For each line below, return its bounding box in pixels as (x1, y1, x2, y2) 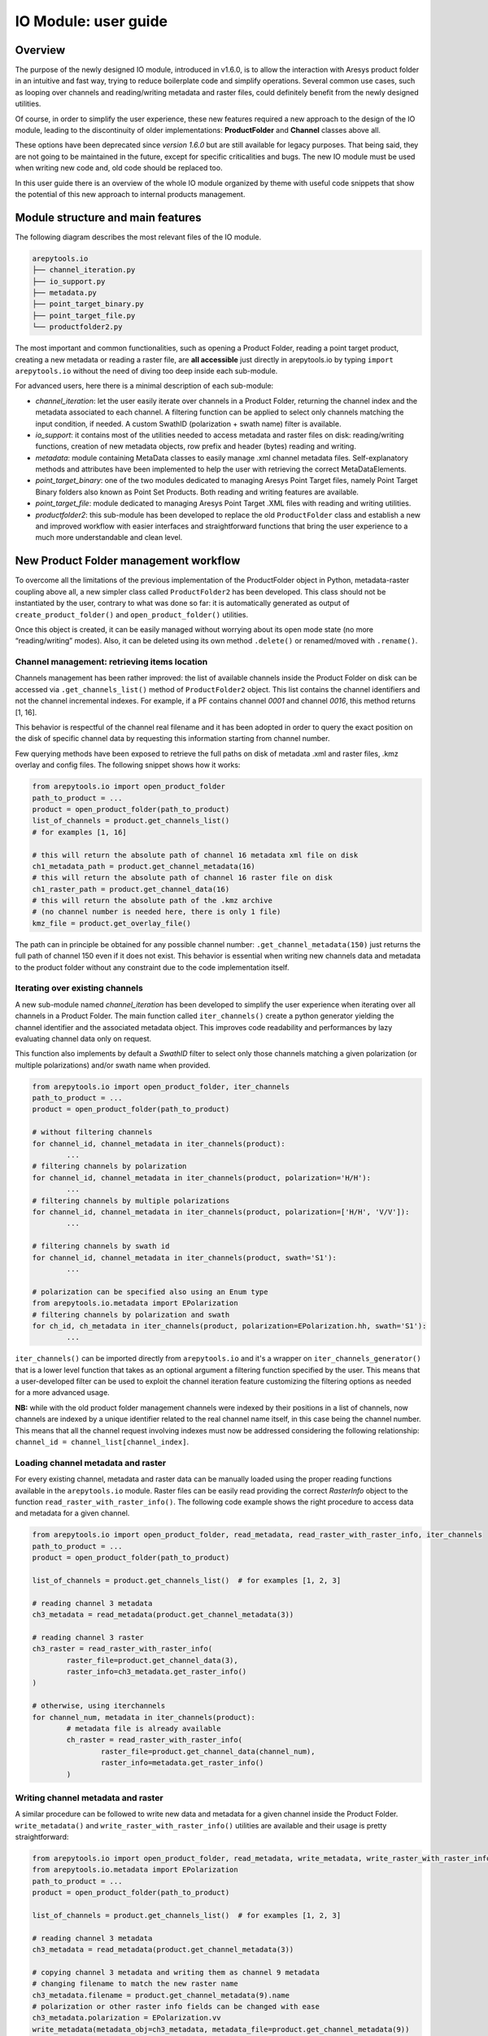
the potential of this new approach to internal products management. (15, 189, 246, 199)
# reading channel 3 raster (32, 1633, 144, 1642)
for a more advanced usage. (15, 1388, 110, 1398)
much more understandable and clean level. (35, 533, 183, 542)
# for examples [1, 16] (32, 827, 128, 836)
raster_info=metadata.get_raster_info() (100, 1758, 264, 1767)
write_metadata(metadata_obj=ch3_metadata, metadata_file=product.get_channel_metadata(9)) (32, 2025, 410, 2034)
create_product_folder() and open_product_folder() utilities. (15, 609, 249, 619)
